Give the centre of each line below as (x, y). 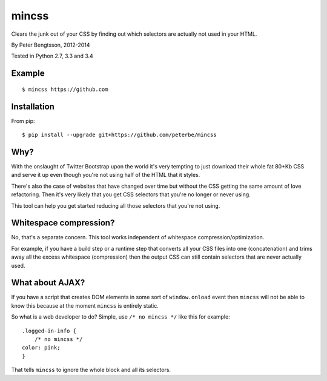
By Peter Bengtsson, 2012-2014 (51, 45)
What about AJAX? (48, 283)
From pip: (23, 121)
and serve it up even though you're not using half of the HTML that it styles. (106, 175)
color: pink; (41, 348)
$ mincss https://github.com (65, 89)
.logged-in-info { (49, 331)
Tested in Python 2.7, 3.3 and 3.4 (52, 56)
